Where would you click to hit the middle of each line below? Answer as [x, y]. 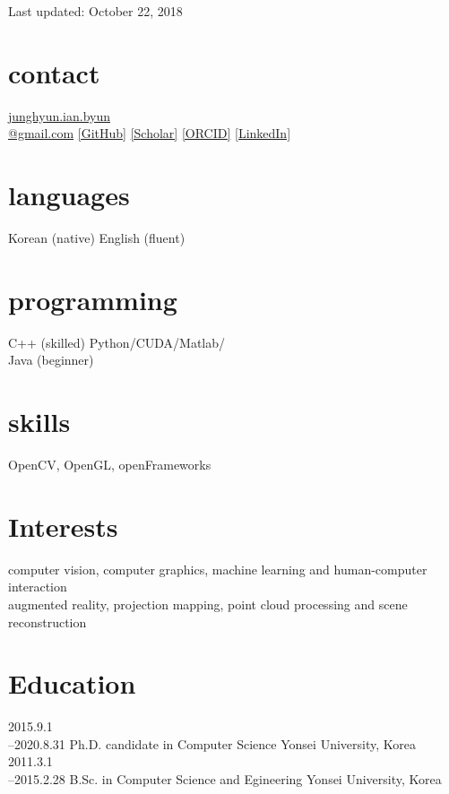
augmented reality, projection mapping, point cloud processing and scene [208, 604]
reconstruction [47, 621]
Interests [63, 526]
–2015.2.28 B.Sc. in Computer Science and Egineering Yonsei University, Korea [225, 779]
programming [93, 299]
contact [54, 72]
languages [69, 195]
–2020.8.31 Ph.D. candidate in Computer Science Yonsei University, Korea [212, 743]
